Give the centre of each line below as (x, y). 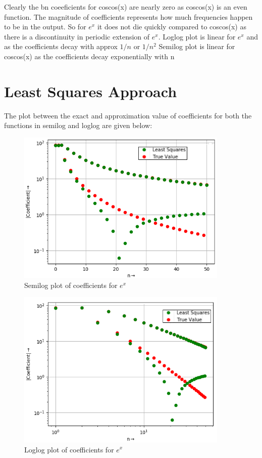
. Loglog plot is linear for (197, 36)
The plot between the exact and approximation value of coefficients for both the (128, 115)
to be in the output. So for (45, 27)
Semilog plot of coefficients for (71, 285)
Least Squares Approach (91, 91)
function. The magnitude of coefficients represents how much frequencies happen (128, 16)
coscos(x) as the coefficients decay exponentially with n (89, 56)
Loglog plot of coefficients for (69, 449)
